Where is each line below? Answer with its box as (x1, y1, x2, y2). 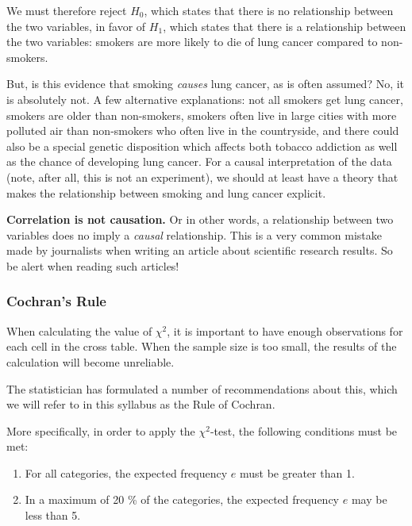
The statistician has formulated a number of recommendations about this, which (6, 380, 398, 397)
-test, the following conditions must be (210, 422, 398, 439)
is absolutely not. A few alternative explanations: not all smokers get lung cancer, (6, 90, 403, 107)
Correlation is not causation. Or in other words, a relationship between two (6, 211, 394, 228)
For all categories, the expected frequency (25, 464, 228, 481)
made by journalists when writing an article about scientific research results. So (6, 242, 393, 259)
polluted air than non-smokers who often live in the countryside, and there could (6, 122, 399, 139)
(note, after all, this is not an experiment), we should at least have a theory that (6, 168, 399, 185)
